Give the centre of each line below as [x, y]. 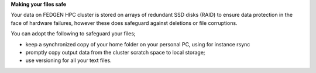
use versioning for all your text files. [69, 60]
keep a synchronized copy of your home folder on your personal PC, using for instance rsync [138, 44]
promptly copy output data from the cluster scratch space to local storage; [115, 52]
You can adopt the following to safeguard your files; [73, 34]
